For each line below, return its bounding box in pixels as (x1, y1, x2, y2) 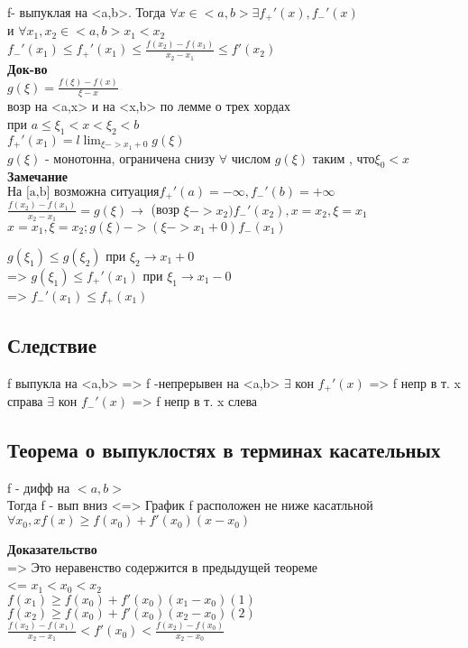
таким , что (312, 148, 375, 167)
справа (7, 392, 43, 411)
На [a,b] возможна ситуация (7, 185, 160, 199)
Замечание (7, 167, 69, 186)
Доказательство (7, 540, 97, 559)
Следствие (7, 330, 97, 358)
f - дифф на (7, 477, 70, 496)
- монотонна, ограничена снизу (44, 148, 216, 167)
